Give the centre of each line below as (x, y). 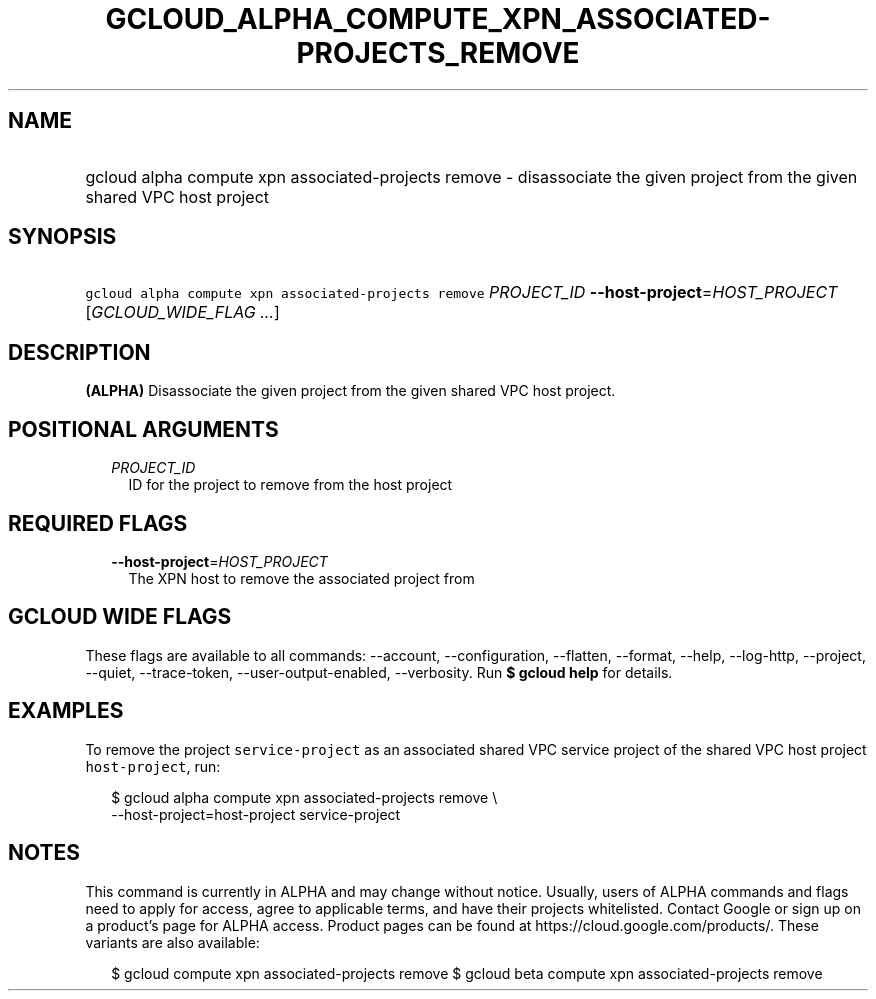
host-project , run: (153, 766)
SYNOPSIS (62, 237)
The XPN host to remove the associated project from (301, 578)
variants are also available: (172, 942)
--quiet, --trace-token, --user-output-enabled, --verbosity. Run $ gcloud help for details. (379, 672)
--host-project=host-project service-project (256, 814)
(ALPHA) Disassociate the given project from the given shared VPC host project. (350, 391)
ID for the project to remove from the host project (290, 485)
